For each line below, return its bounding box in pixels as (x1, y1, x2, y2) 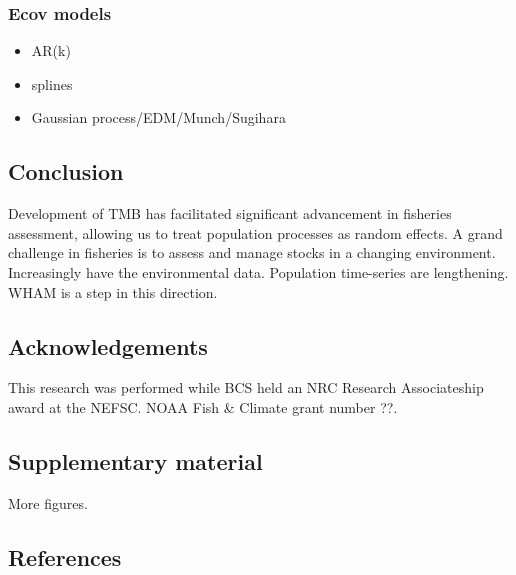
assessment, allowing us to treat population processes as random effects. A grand (8, 222, 503, 243)
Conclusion (8, 156, 124, 187)
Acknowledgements (8, 330, 208, 361)
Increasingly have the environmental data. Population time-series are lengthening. (8, 261, 509, 282)
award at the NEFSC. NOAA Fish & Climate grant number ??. (8, 396, 398, 417)
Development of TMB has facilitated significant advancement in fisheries (8, 203, 452, 224)
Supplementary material (8, 445, 263, 476)
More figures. (8, 492, 88, 513)
